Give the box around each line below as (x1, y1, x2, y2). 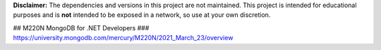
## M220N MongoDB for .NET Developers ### (13, 23, 150, 32)
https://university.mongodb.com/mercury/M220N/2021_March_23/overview (13, 34, 234, 42)
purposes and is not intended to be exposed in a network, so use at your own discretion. (13, 11, 271, 19)
